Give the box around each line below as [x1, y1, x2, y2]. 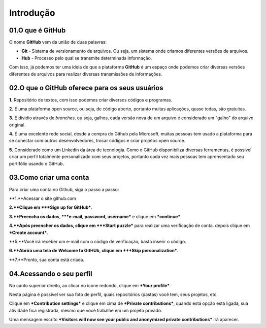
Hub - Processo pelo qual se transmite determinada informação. [21, 55, 152, 61]
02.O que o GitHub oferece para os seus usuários [9, 84, 164, 92]
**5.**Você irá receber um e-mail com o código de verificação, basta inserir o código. [9, 238, 187, 244]
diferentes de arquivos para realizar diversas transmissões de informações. [9, 71, 163, 77]
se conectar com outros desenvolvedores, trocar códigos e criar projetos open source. [9, 138, 186, 144]
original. [9, 122, 26, 128]
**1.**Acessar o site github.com [9, 195, 76, 201]
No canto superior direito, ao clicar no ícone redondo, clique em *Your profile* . [9, 282, 171, 288]
